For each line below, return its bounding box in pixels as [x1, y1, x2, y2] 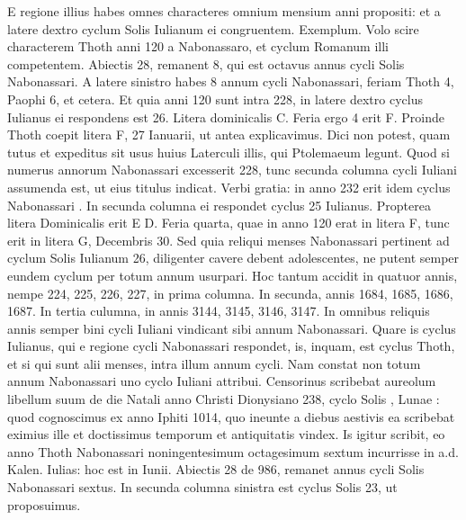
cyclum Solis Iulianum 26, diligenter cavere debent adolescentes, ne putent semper [7, 248, 460, 267]
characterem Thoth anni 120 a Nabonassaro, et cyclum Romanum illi [7, 37, 389, 56]
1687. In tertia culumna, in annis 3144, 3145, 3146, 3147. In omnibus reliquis [7, 301, 430, 320]
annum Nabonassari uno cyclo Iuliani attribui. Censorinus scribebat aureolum [7, 372, 436, 390]
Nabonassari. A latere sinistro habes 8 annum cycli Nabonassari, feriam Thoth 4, [7, 72, 454, 91]
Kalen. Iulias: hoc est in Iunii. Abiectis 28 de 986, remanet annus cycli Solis [7, 460, 425, 479]
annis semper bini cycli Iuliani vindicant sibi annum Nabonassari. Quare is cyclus [7, 318, 456, 337]
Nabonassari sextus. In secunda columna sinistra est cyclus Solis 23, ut [7, 478, 398, 497]
